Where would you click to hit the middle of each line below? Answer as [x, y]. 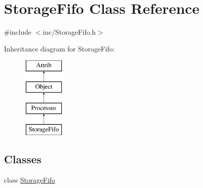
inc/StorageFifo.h [69, 32]
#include [18, 32]
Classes [23, 159]
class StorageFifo [30, 180]
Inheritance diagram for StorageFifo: [59, 48]
